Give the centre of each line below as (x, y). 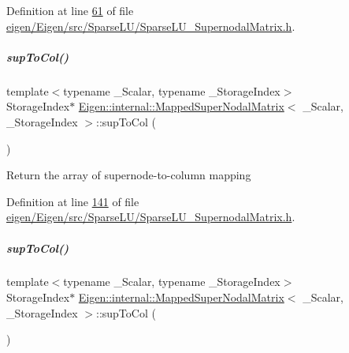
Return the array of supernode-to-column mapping (129, 175)
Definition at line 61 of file (70, 10)
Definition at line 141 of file (73, 201)
